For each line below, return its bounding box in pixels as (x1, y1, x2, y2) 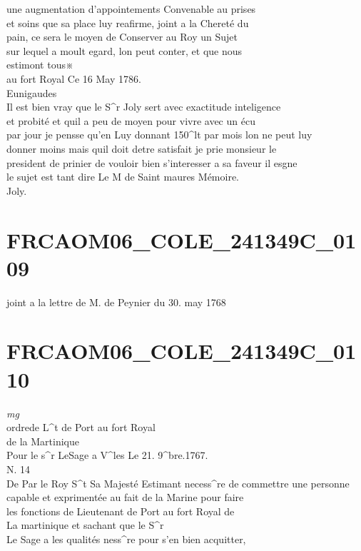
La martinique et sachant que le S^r (6, 517, 164, 532)
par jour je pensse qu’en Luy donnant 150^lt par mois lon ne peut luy (6, 127, 312, 142)
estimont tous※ (6, 57, 73, 72)
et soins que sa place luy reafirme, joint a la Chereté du (6, 15, 249, 30)
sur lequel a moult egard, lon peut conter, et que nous (6, 43, 243, 58)
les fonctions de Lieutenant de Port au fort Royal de (6, 503, 235, 518)
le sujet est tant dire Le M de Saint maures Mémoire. (6, 169, 240, 184)
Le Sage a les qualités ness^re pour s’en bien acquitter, (6, 531, 246, 546)
